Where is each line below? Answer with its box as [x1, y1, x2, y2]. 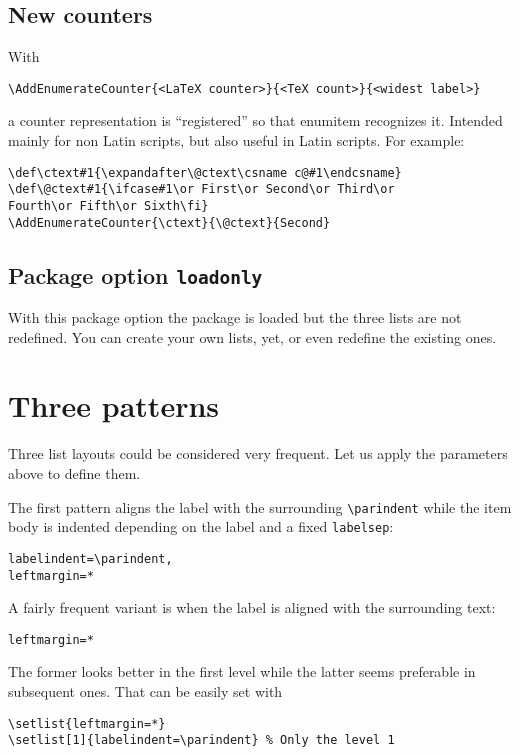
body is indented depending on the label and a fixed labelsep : [8, 516, 394, 537]
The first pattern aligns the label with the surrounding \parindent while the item [8, 496, 512, 517]
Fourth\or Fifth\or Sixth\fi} [8, 198, 209, 213]
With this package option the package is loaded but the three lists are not [8, 307, 462, 328]
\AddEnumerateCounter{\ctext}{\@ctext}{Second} [8, 215, 331, 230]
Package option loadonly [8, 259, 263, 290]
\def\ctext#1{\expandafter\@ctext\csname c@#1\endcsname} [8, 165, 402, 180]
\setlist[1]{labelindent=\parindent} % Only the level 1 [8, 733, 395, 748]
